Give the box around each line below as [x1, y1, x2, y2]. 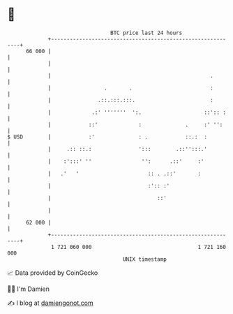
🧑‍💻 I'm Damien [7, 285, 50, 293]
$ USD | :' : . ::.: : [7, 133, 208, 141]
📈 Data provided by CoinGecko [7, 269, 98, 277]
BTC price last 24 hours [110, 29, 183, 36]
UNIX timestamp [122, 255, 167, 263]
